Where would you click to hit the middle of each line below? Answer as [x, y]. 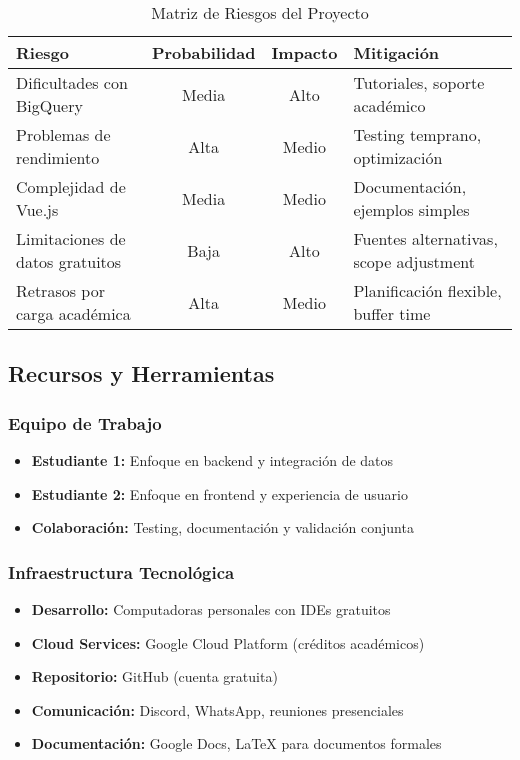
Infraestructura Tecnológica [121, 571]
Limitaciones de [71, 238]
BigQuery [49, 105]
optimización [398, 157]
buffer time [392, 313]
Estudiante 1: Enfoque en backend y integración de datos [212, 460]
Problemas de [63, 134]
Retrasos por [60, 290]
